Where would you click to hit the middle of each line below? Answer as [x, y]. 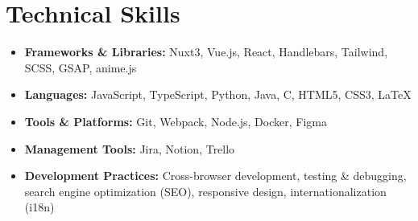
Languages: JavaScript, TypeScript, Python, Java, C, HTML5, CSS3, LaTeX [218, 94]
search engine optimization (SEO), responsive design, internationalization [205, 191]
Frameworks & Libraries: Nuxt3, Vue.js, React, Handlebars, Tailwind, [206, 52]
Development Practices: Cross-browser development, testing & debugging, [215, 176]
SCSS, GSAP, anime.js [81, 67]
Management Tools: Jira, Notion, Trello [130, 148]
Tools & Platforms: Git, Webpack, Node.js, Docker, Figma [176, 121]
